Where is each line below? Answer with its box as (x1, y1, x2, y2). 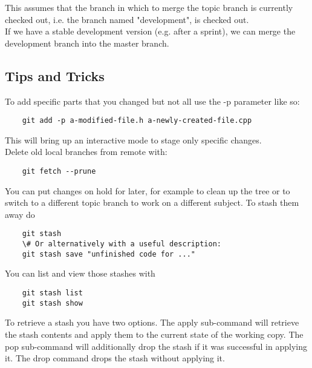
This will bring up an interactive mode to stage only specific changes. (5, 133, 262, 146)
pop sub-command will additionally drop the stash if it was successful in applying (5, 340, 307, 352)
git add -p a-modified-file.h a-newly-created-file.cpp (22, 116, 252, 125)
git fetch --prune (22, 167, 96, 176)
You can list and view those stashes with (5, 267, 155, 280)
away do (5, 208, 35, 220)
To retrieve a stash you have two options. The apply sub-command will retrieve (5, 316, 299, 329)
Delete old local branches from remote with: (5, 145, 167, 158)
